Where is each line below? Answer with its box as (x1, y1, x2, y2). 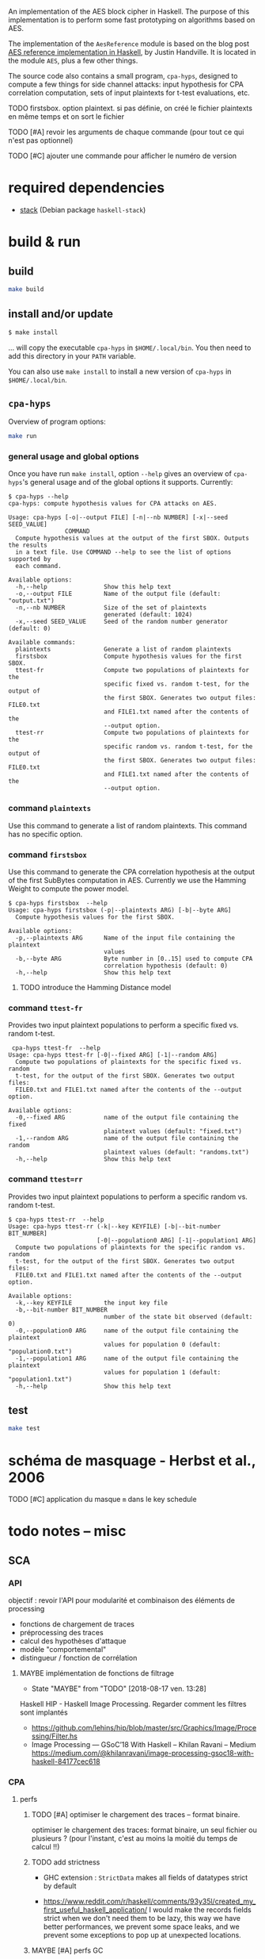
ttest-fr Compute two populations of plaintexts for (15, 666, 249, 674)
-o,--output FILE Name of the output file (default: (15, 590, 221, 598)
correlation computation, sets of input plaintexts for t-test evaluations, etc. (8, 88, 251, 98)
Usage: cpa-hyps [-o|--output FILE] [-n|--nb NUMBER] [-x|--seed (8, 513, 228, 522)
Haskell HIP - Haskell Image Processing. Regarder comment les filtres (19, 1700, 247, 1709)
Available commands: (8, 639, 77, 647)
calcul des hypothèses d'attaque (19, 1636, 127, 1646)
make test (8, 1424, 41, 1433)
